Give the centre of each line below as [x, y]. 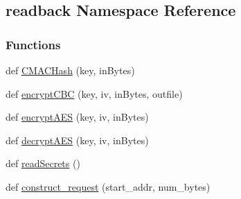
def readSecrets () [43, 163]
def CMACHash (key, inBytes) [70, 70]
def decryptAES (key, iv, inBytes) [77, 140]
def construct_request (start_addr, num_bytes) [108, 186]
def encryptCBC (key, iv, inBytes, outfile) [94, 93]
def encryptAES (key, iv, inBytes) [77, 117]
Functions [33, 44]
